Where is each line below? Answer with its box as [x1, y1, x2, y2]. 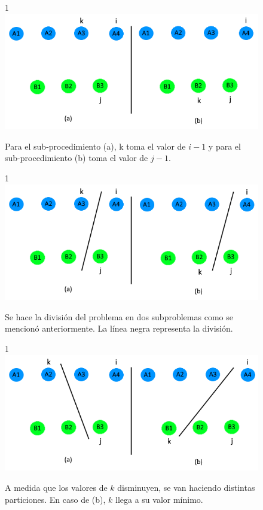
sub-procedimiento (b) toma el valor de [5, 151, 148, 164]
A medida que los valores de [5, 481, 108, 493]
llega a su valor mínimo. [115, 493, 203, 505]
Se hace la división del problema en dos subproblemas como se [5, 310, 233, 323]
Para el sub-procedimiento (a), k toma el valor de [5, 139, 186, 152]
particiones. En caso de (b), [5, 493, 106, 505]
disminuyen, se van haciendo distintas [117, 481, 255, 493]
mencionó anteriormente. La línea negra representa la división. [5, 322, 233, 335]
